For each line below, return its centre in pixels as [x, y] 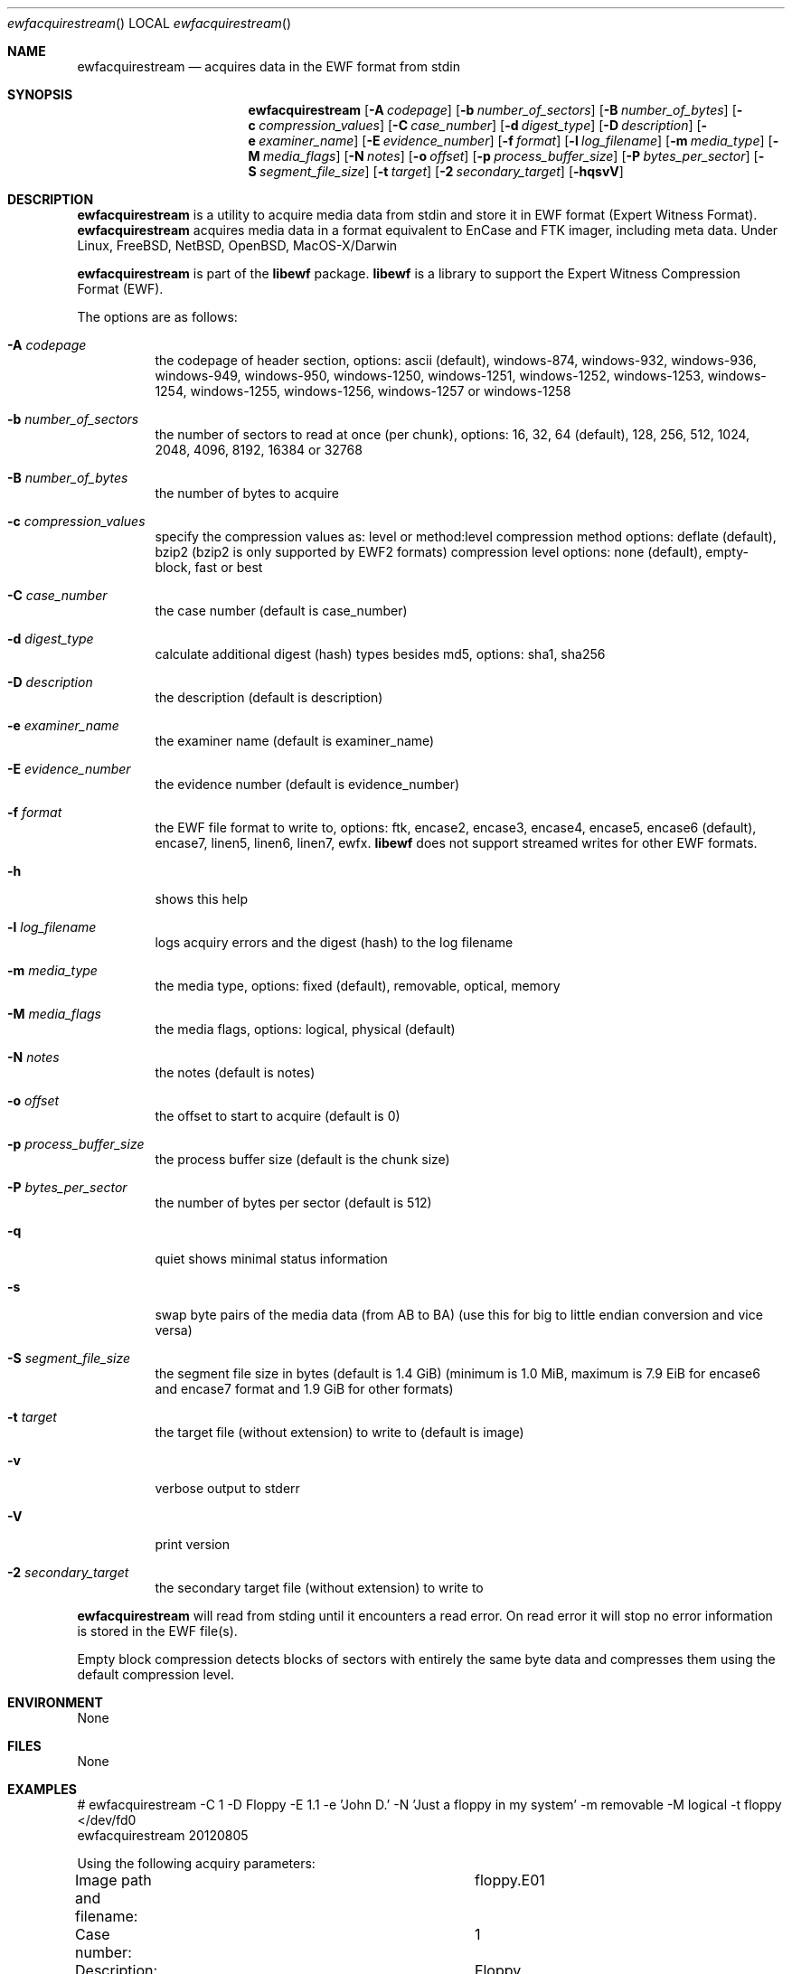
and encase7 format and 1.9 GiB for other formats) [304, 1389]
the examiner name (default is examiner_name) [295, 741]
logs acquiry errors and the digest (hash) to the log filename [334, 942]
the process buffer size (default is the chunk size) [302, 1159]
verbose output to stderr [227, 1488]
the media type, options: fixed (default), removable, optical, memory [358, 986]
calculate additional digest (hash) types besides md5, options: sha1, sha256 [380, 654]
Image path [113, 1880]
